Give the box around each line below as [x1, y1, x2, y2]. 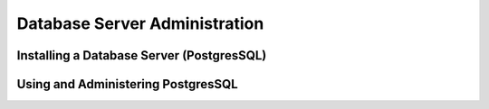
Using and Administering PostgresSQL [16, 77, 239, 92]
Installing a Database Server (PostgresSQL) [16, 48, 267, 63]
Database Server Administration [16, 14, 264, 33]
